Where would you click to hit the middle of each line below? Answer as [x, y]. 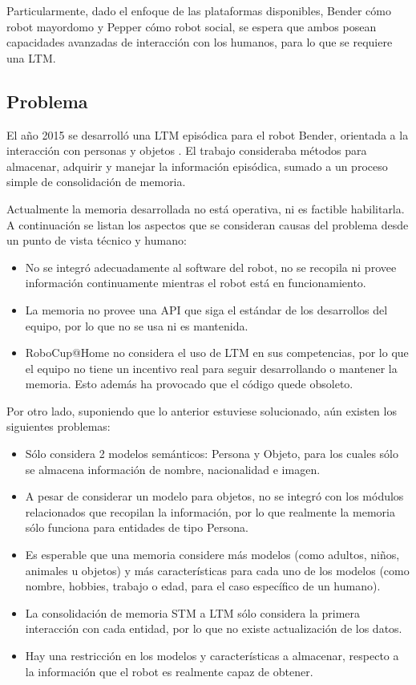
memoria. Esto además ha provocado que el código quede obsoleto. [189, 384]
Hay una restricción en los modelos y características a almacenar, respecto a [212, 656]
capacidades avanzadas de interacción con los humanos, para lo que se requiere [200, 42]
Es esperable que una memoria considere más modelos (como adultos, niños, [212, 555]
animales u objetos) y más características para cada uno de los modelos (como [217, 570]
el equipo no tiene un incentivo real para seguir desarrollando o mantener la [211, 368]
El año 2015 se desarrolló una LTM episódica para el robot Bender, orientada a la [208, 134]
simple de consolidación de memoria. [96, 182]
